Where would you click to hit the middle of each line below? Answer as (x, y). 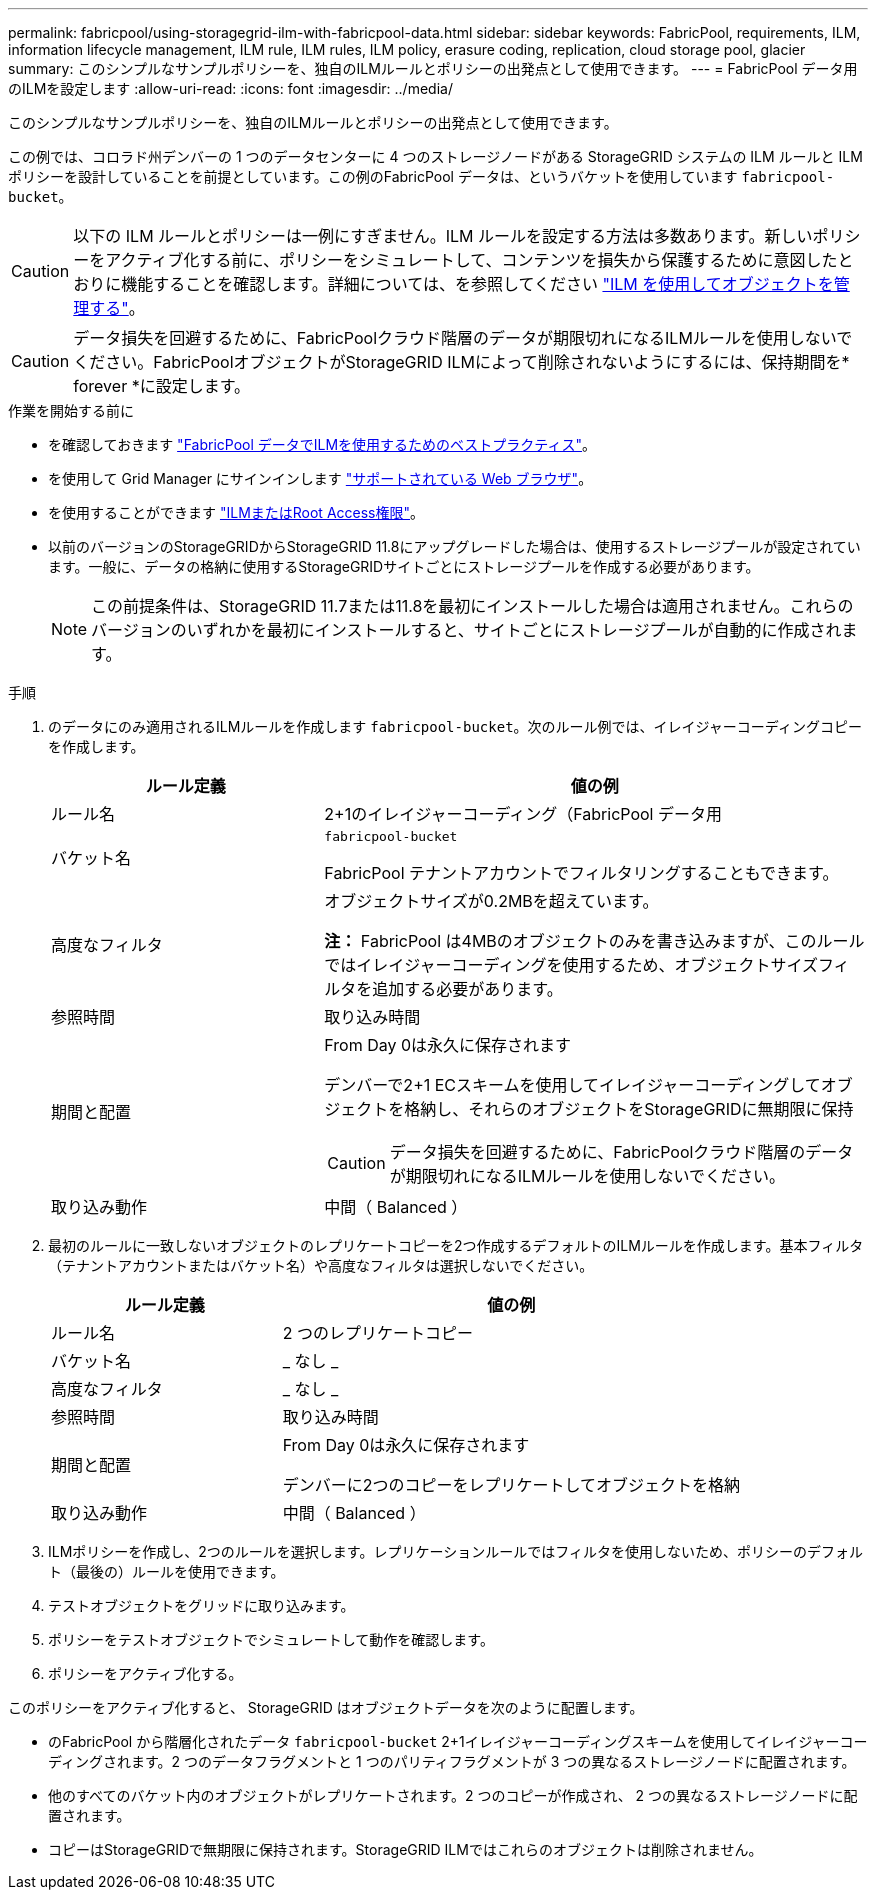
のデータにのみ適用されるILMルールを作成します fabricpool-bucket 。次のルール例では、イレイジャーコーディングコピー (455, 726)
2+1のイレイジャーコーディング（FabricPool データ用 (523, 814)
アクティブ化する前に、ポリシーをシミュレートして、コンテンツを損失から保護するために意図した (471, 260)
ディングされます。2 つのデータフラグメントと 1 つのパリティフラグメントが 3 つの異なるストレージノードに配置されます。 (452, 1761)
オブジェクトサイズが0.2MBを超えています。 (491, 901)
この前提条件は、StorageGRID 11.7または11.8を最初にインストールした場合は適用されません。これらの (472, 606)
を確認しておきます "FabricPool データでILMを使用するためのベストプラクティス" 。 (322, 444)
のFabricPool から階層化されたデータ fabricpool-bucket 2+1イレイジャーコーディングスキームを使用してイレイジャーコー (458, 1741)
